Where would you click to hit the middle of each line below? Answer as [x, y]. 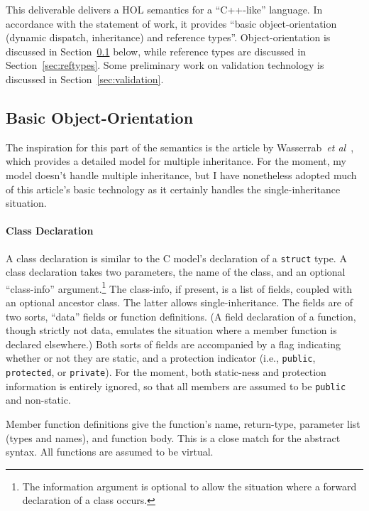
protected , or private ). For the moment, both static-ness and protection [166, 372]
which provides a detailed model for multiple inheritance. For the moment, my [176, 161]
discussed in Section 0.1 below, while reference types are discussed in [156, 51]
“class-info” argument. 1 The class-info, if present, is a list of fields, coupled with [179, 287]
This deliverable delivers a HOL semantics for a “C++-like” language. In [164, 9]
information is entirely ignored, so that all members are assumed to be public [176, 386]
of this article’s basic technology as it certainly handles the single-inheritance [173, 189]
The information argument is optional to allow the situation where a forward [189, 486]
